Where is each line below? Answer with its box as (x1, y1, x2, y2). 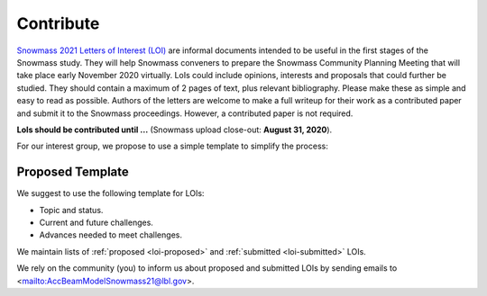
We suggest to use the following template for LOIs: (16, 188, 205, 199)
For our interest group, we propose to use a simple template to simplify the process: (16, 140, 328, 152)
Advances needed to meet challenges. (39, 229, 182, 240)
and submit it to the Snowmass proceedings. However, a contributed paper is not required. (16, 108, 354, 119)
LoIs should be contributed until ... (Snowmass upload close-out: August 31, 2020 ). (16, 124, 333, 135)
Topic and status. (39, 204, 104, 215)
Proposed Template (16, 165, 130, 180)
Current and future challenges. (39, 217, 153, 228)
